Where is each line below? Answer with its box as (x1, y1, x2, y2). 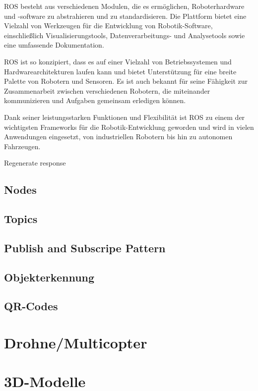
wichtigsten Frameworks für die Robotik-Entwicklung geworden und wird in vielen (4, 121, 254, 132)
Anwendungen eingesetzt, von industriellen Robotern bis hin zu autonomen (4, 131, 233, 142)
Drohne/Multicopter (4, 333, 147, 352)
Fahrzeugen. (4, 141, 41, 151)
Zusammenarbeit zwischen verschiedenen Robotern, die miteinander (4, 85, 210, 96)
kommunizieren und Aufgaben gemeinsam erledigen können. (4, 95, 186, 106)
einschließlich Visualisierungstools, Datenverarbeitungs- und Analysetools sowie (4, 30, 245, 40)
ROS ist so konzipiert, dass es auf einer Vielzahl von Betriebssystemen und (4, 56, 232, 66)
